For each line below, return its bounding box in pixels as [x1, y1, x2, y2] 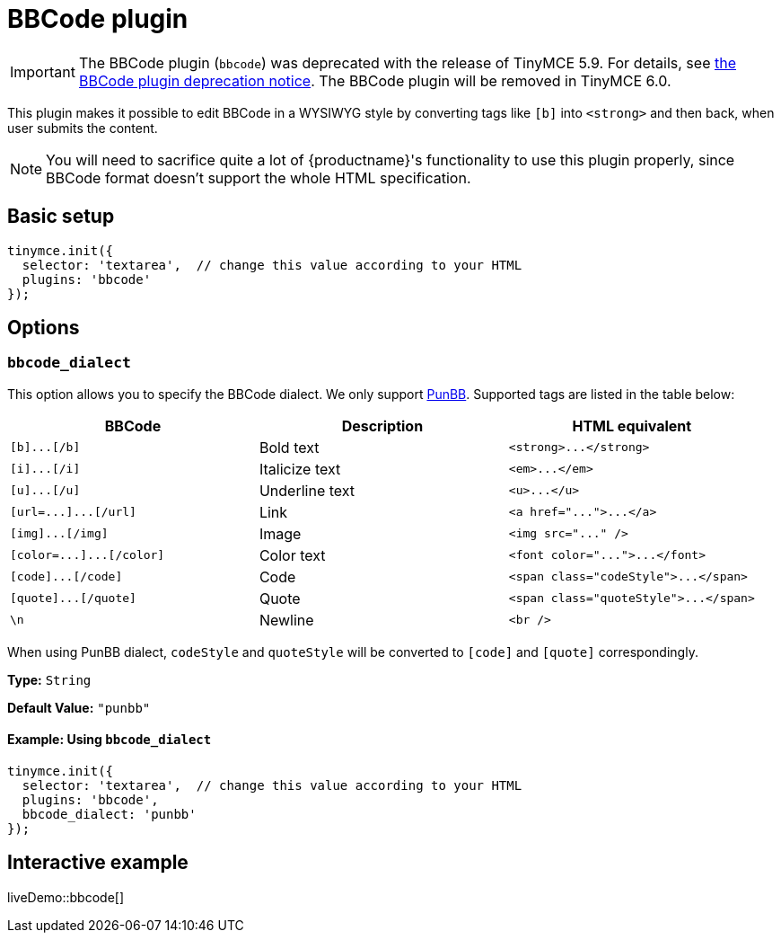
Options [7, 316, 80, 340]
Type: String [7, 671, 92, 687]
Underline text [259, 481, 355, 500]
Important [10, 62, 75, 81]
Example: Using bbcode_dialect [7, 732, 212, 748]
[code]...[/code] [10, 570, 123, 584]
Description [341, 416, 424, 435]
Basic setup [7, 205, 115, 228]
